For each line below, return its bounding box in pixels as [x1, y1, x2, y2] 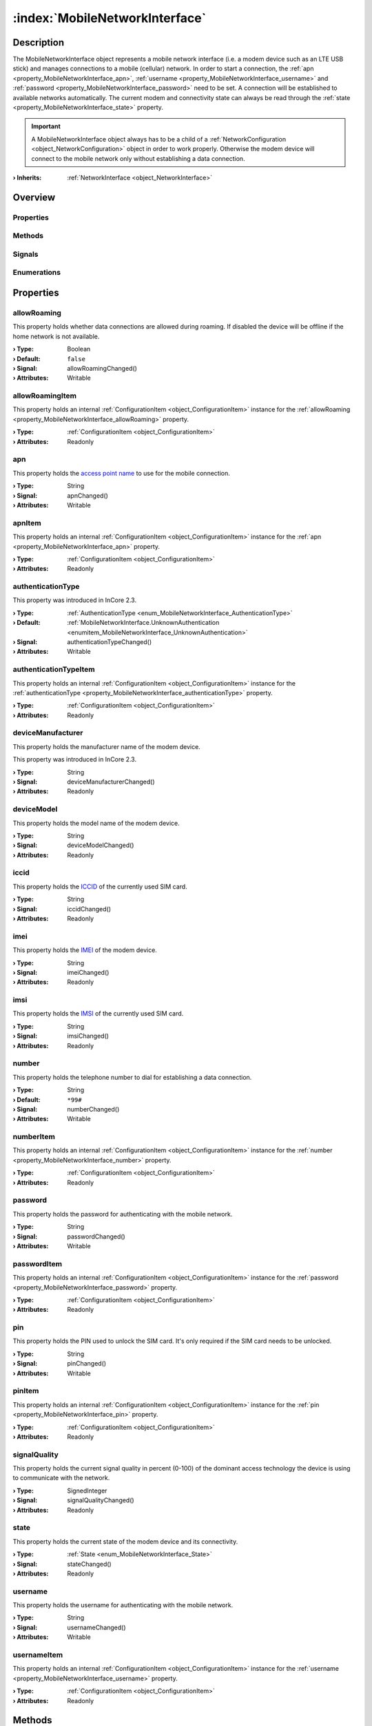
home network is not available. [12, 332, 100, 340]
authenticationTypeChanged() [67, 637, 152, 646]
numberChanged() [67, 1105, 120, 1113]
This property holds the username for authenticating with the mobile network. [12, 1601, 234, 1609]
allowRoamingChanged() [67, 364, 138, 372]
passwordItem [12, 1259, 62, 1268]
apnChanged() [67, 491, 108, 500]
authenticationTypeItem [12, 665, 96, 675]
